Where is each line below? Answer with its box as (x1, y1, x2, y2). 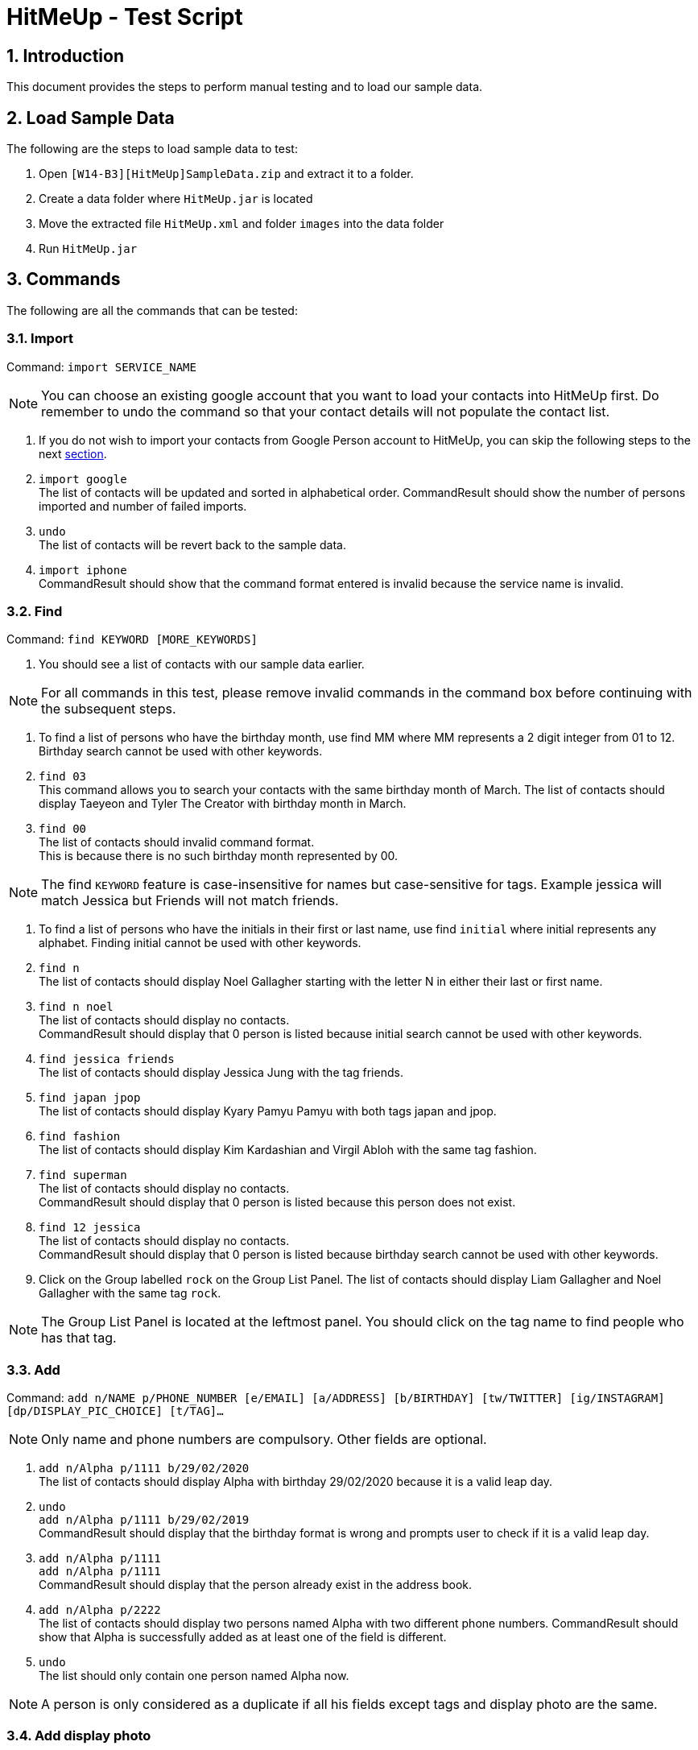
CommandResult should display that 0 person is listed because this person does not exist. (39, 1195, 516, 1210)
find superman (39, 1169, 127, 1182)
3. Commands (6, 269, 121, 290)
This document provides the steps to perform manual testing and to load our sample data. (6, 80, 483, 94)
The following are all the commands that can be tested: (6, 303, 298, 317)
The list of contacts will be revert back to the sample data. (39, 537, 346, 552)
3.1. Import (6, 330, 73, 347)
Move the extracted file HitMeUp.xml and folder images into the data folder (39, 217, 444, 231)
